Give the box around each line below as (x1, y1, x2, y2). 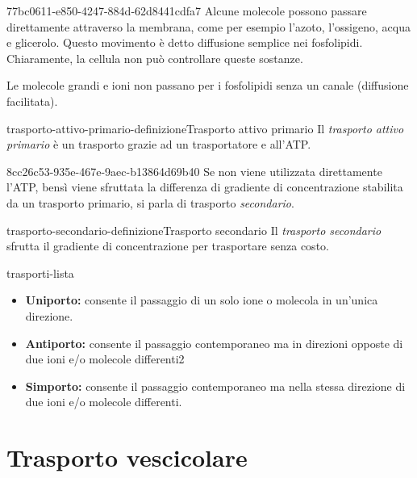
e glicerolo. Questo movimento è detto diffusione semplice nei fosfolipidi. (6, 34, 363, 51)
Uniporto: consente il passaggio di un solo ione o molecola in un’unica (25, 291, 378, 308)
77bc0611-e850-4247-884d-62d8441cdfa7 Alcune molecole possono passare (6, 2, 367, 19)
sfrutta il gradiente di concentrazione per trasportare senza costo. (6, 237, 329, 254)
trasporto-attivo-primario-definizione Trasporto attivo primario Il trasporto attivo (6, 119, 404, 136)
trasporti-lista (6, 264, 74, 281)
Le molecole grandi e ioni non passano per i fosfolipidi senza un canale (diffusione (6, 77, 409, 94)
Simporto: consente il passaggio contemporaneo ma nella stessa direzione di (25, 377, 406, 394)
